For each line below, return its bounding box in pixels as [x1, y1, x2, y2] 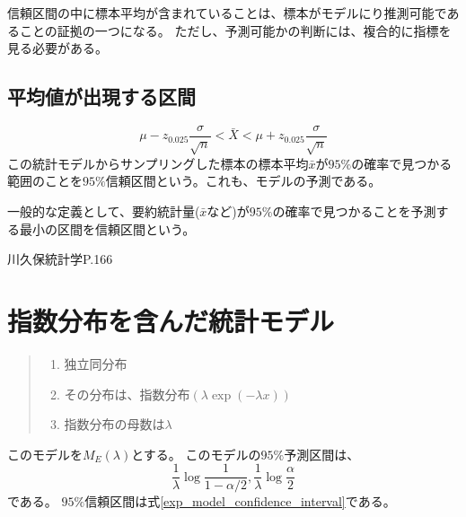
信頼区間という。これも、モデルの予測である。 [105, 171, 382, 190]
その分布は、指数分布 [64, 384, 190, 403]
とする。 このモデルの [131, 444, 261, 463]
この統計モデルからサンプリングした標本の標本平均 [7, 153, 309, 172]
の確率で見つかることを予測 [272, 202, 436, 220]
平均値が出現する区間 [7, 83, 196, 110]
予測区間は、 [284, 444, 360, 463]
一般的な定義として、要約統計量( [7, 202, 200, 220]
